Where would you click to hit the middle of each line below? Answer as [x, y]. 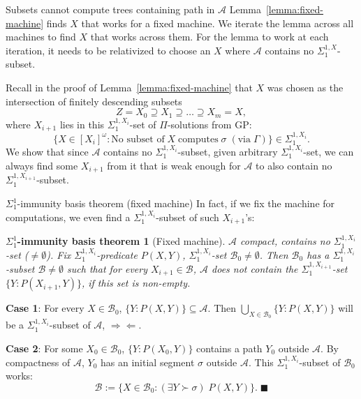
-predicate [117, 254]
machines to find [41, 37]
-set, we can [329, 151]
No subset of [138, 139]
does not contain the [255, 268]
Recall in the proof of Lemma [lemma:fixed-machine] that [129, 87]
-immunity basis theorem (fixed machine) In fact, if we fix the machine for [176, 203]
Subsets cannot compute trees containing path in [110, 9]
